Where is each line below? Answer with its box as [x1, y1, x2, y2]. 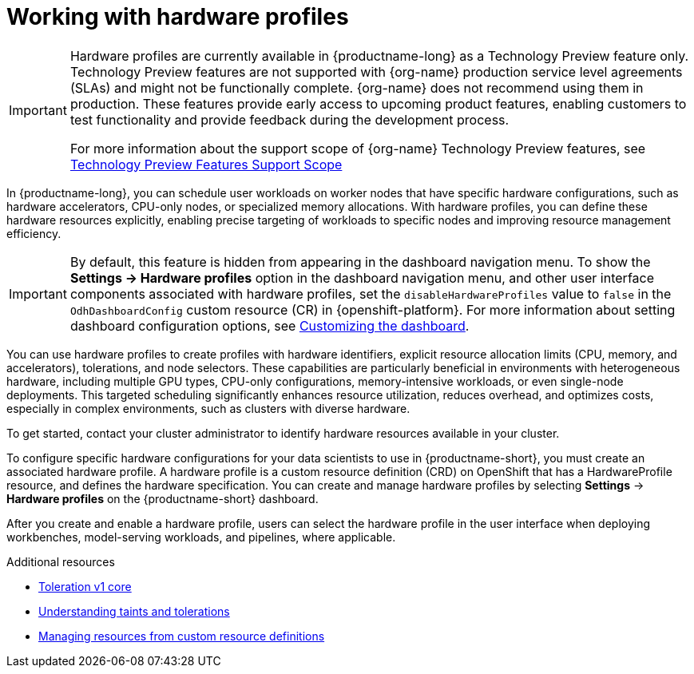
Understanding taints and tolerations [38, 604, 230, 618]
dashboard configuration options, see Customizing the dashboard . [69, 317, 470, 334]
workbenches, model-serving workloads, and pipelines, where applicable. [6, 529, 396, 544]
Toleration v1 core [38, 579, 132, 593]
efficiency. [6, 226, 61, 240]
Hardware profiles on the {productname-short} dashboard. [6, 491, 319, 505]
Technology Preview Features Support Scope [69, 156, 343, 172]
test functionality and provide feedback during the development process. [69, 111, 510, 128]
